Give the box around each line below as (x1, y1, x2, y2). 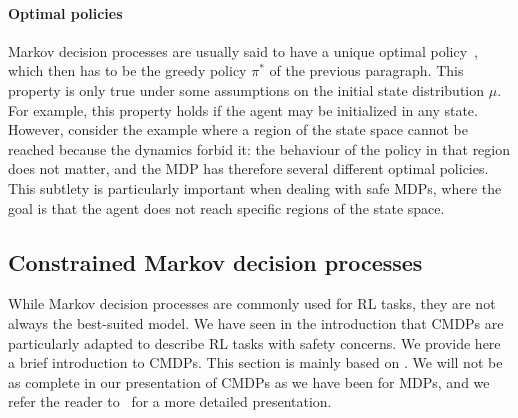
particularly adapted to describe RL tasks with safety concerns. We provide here (8, 332, 501, 353)
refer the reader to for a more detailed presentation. (8, 391, 332, 412)
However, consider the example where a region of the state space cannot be (8, 119, 468, 140)
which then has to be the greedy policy (8, 60, 247, 81)
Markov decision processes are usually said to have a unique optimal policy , (8, 40, 478, 61)
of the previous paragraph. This (269, 60, 464, 81)
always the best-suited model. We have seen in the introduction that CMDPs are (8, 312, 504, 333)
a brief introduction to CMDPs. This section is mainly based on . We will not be (8, 352, 503, 373)
